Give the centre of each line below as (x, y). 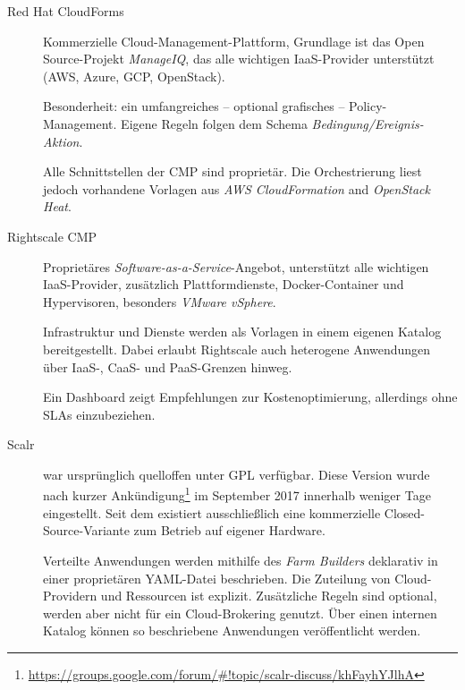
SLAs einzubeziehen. (99, 414)
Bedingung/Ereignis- (368, 123)
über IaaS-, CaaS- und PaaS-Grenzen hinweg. (168, 366)
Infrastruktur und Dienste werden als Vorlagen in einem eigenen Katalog (242, 332)
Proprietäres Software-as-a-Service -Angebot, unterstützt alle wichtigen (236, 266)
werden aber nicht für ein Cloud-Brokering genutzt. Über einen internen (240, 613)
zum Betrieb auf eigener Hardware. (229, 530)
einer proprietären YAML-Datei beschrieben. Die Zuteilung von (217, 578)
